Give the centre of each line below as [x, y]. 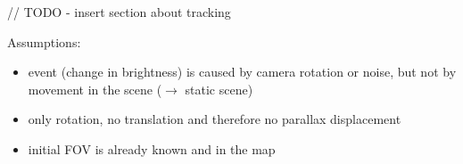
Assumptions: [44, 41]
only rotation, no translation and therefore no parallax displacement [215, 119]
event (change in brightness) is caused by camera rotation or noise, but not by [242, 72]
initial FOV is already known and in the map [152, 148]
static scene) [219, 89]
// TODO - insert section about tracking [119, 12]
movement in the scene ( [95, 89]
